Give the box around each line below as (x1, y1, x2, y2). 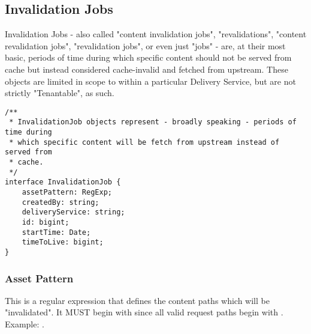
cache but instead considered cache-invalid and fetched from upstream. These (5, 62, 288, 75)
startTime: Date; (22, 228, 91, 237)
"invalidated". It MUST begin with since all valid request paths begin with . (5, 306, 283, 318)
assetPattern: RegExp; (22, 188, 112, 197)
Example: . (5, 318, 44, 330)
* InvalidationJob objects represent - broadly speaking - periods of (9, 118, 297, 127)
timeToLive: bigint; (22, 238, 104, 247)
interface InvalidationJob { (5, 178, 121, 187)
